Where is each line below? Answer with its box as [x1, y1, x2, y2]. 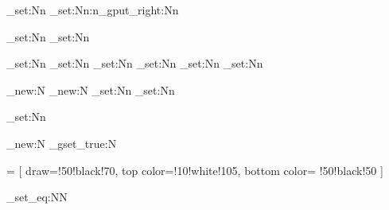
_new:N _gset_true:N [6, 134, 117, 151]
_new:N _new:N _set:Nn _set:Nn [6, 81, 175, 98]
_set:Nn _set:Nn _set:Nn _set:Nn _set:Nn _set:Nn [6, 55, 263, 72]
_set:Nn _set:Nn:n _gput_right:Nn [6, 2, 179, 17]
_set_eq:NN [6, 189, 68, 205]
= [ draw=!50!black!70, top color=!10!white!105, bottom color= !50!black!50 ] [6, 161, 383, 178]
